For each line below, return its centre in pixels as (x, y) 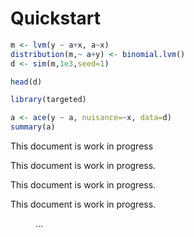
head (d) (26, 82)
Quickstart (56, 18)
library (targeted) (48, 100)
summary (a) (33, 127)
